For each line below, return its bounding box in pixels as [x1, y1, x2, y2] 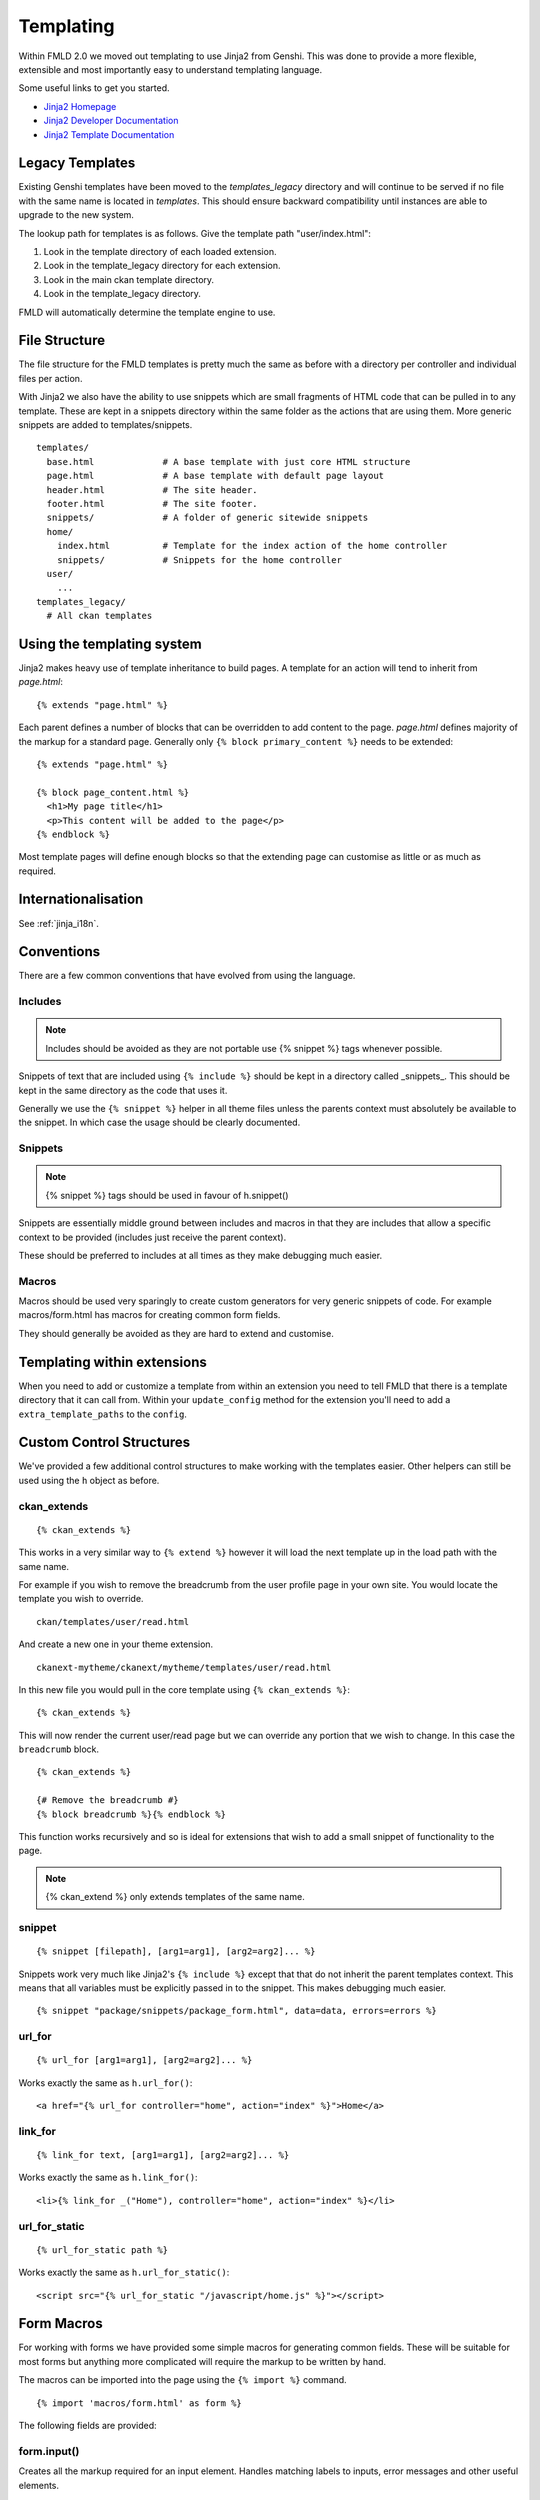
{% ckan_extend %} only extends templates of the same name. [45, 1891, 305, 1903]
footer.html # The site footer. [46, 498, 259, 509]
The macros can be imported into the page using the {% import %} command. [18, 2374, 347, 2386]
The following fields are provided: [18, 2419, 157, 2431]
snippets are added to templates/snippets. [18, 419, 193, 430]
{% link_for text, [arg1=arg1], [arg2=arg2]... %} [36, 2150, 290, 2160]
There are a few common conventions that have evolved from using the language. [18, 970, 356, 982]
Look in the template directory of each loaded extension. [43, 245, 277, 257]
